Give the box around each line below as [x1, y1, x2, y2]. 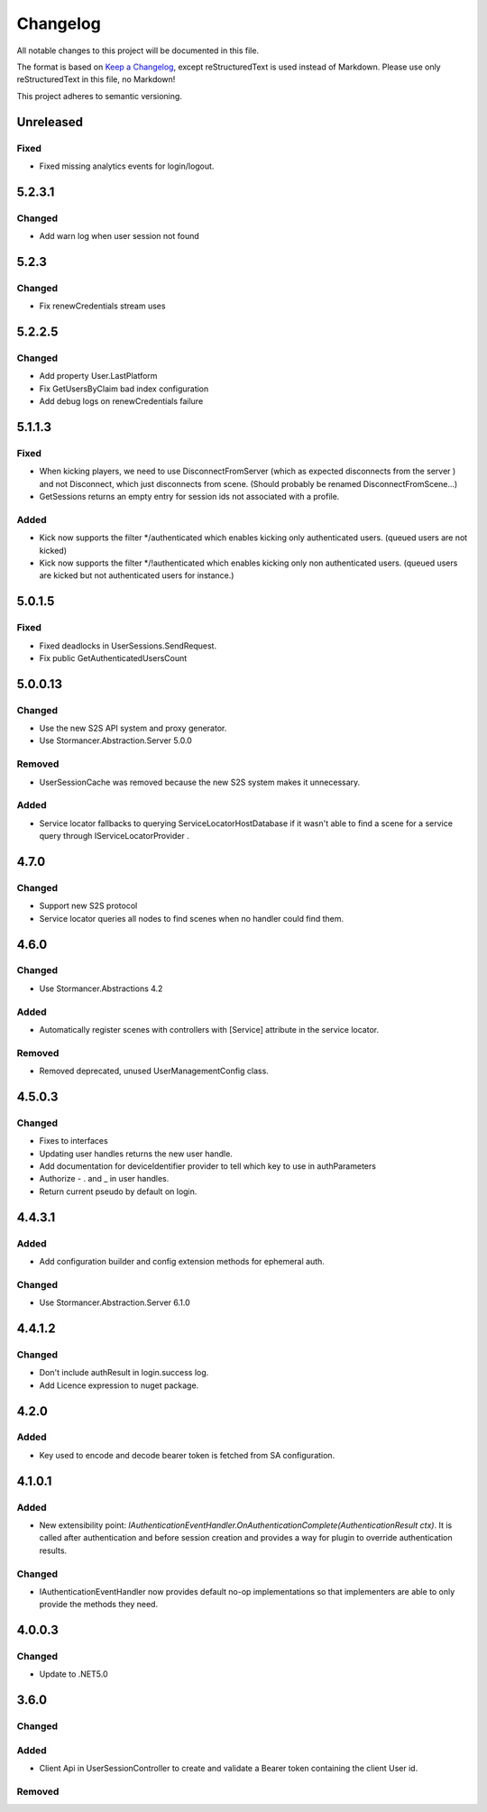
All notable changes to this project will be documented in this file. [16, 45, 260, 56]
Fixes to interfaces [39, 1136, 108, 1146]
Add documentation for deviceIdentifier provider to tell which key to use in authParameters [39, 1161, 376, 1172]
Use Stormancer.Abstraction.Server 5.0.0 [39, 735, 193, 746]
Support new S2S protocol [39, 900, 138, 911]
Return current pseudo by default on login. [39, 1186, 198, 1197]
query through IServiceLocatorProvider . [39, 831, 189, 842]
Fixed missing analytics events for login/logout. [39, 161, 215, 171]
